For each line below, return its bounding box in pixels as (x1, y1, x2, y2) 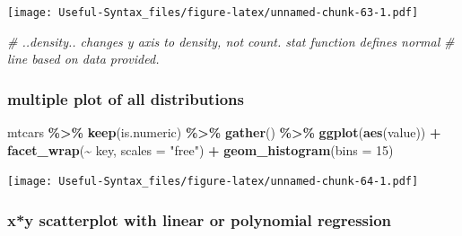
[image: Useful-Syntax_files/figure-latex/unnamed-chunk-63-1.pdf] (7, 6, 419, 19)
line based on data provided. (7, 49, 160, 68)
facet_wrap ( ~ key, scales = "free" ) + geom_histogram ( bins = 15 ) (7, 140, 394, 159)
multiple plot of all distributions (7, 87, 244, 109)
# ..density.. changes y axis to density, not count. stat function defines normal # (7, 31, 455, 50)
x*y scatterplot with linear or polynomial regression (7, 208, 392, 231)
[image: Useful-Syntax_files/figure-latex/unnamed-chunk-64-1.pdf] (7, 175, 419, 188)
